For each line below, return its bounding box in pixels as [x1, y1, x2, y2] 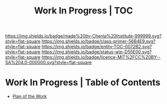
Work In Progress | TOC [34, 5, 133, 16]
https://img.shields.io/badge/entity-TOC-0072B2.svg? [41, 44, 152, 50]
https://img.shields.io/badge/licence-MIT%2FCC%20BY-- [41, 54, 161, 60]
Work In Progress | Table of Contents [5, 77, 161, 88]
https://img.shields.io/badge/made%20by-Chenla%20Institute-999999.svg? [5, 33, 162, 39]
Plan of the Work [12, 94, 47, 100]
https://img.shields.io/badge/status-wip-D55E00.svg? [41, 49, 152, 55]
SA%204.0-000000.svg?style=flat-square [5, 60, 92, 66]
